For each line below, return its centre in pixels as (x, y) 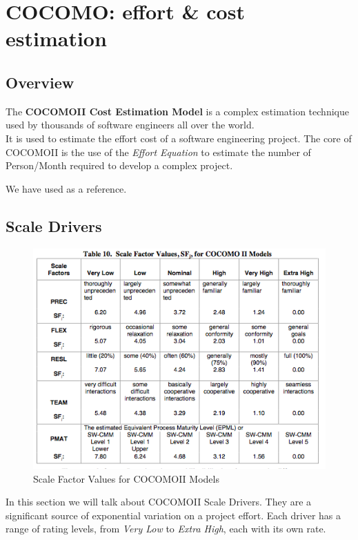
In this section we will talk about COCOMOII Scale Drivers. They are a (159, 502)
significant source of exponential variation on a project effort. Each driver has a (173, 515)
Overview (40, 82)
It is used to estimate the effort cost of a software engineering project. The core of (179, 138)
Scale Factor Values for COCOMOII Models (126, 478)
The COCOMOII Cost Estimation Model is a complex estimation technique (177, 111)
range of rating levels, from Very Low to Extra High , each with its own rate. (166, 529)
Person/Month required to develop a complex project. (119, 165)
